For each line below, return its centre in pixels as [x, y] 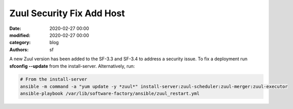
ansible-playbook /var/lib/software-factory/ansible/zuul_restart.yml [110, 94]
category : [20, 43]
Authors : [19, 49]
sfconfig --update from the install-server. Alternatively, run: [72, 66]
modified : [20, 35]
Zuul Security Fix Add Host [67, 13]
